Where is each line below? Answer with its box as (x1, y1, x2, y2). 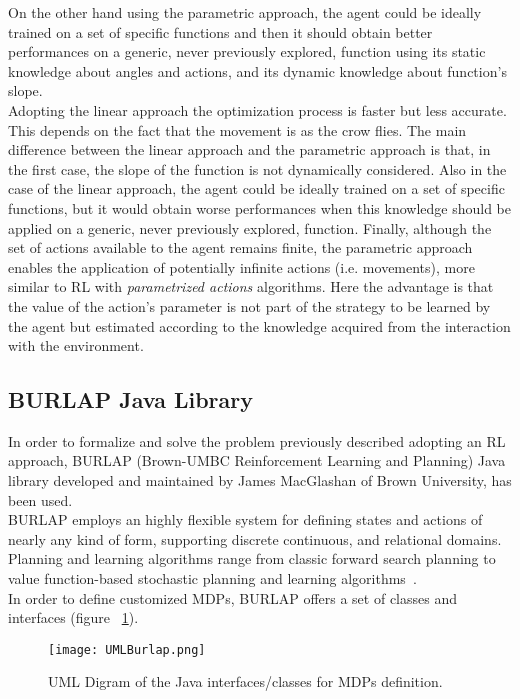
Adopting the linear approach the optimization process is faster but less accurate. (8, 99, 507, 120)
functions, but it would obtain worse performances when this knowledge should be (8, 197, 511, 218)
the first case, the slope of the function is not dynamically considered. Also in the (8, 158, 507, 179)
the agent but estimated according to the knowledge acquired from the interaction (8, 315, 511, 336)
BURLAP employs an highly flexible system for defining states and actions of (8, 509, 483, 530)
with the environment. (8, 335, 144, 356)
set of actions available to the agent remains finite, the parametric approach (8, 237, 473, 258)
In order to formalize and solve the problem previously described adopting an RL (8, 430, 506, 451)
